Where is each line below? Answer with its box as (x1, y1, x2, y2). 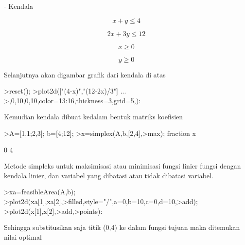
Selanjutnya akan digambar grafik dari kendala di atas (4, 69, 166, 79)
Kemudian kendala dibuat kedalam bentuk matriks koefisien (4, 112, 183, 122)
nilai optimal (4, 231, 42, 242)
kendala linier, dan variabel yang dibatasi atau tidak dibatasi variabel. (4, 170, 213, 180)
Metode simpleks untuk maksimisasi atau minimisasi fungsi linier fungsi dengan (4, 161, 241, 171)
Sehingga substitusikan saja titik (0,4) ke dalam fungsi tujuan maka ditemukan (4, 222, 240, 232)
